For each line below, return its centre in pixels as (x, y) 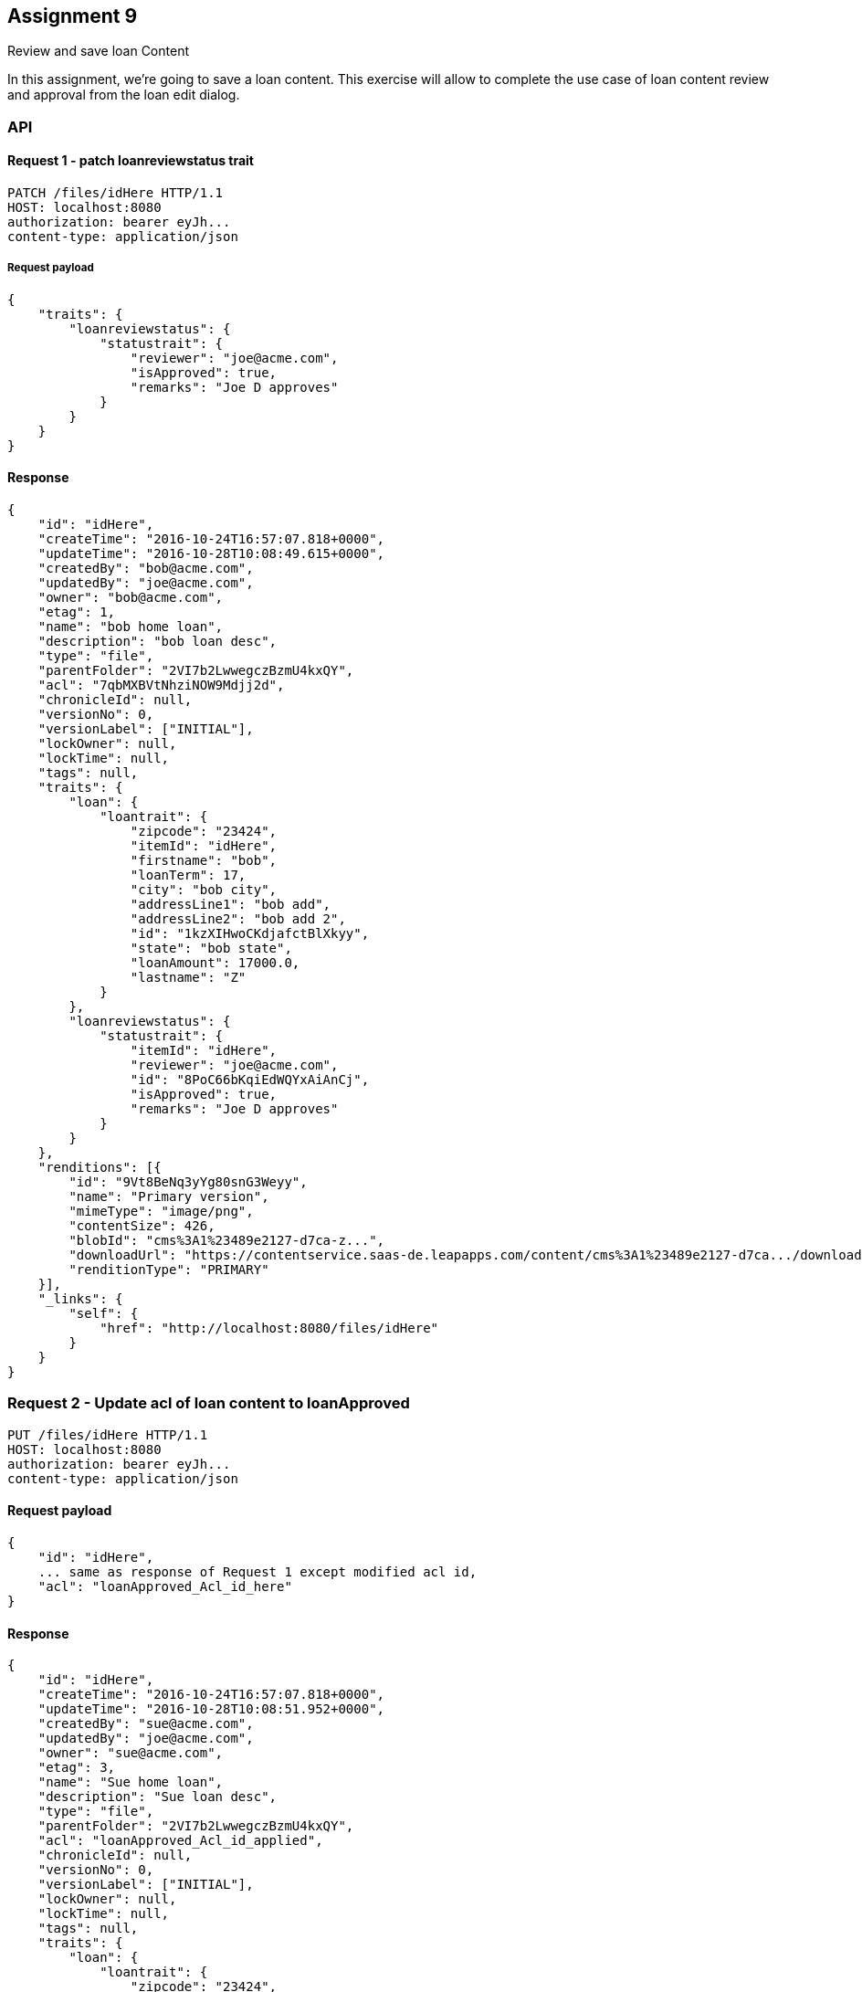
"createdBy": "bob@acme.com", (146, 569)
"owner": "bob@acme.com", (131, 598)
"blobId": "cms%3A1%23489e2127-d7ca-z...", (227, 1241)
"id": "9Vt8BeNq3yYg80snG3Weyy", (188, 1182)
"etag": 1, (77, 612)
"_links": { (80, 1299)
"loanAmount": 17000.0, (215, 963)
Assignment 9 (73, 16)
